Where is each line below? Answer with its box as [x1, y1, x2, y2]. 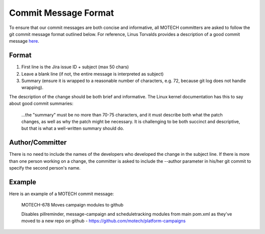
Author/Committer [9, 138, 67, 147]
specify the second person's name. [9, 165, 81, 171]
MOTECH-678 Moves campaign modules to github [21, 202, 124, 208]
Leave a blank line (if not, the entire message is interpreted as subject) [21, 71, 164, 77]
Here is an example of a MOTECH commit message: [9, 191, 114, 197]
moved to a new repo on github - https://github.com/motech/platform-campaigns [21, 218, 186, 224]
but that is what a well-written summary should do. [21, 125, 125, 131]
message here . [9, 38, 39, 44]
